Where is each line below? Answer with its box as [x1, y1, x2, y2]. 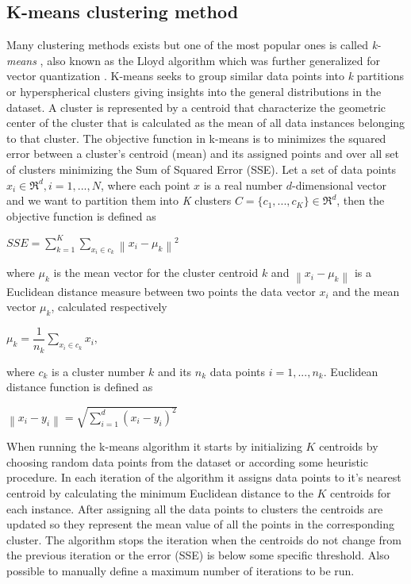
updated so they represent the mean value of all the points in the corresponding [6, 516, 394, 532]
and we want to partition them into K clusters [6, 192, 232, 209]
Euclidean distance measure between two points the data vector [6, 282, 316, 299]
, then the [336, 192, 385, 209]
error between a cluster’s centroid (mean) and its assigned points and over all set [6, 145, 400, 162]
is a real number [203, 176, 283, 193]
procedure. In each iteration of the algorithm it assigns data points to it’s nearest [6, 469, 401, 486]
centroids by [319, 438, 378, 455]
